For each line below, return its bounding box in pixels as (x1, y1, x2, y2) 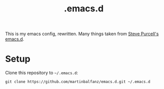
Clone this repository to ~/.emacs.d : (5, 70, 78, 76)
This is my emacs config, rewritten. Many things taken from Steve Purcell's (5, 31, 159, 37)
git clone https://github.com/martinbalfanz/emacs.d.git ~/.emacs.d (5, 80, 151, 85)
